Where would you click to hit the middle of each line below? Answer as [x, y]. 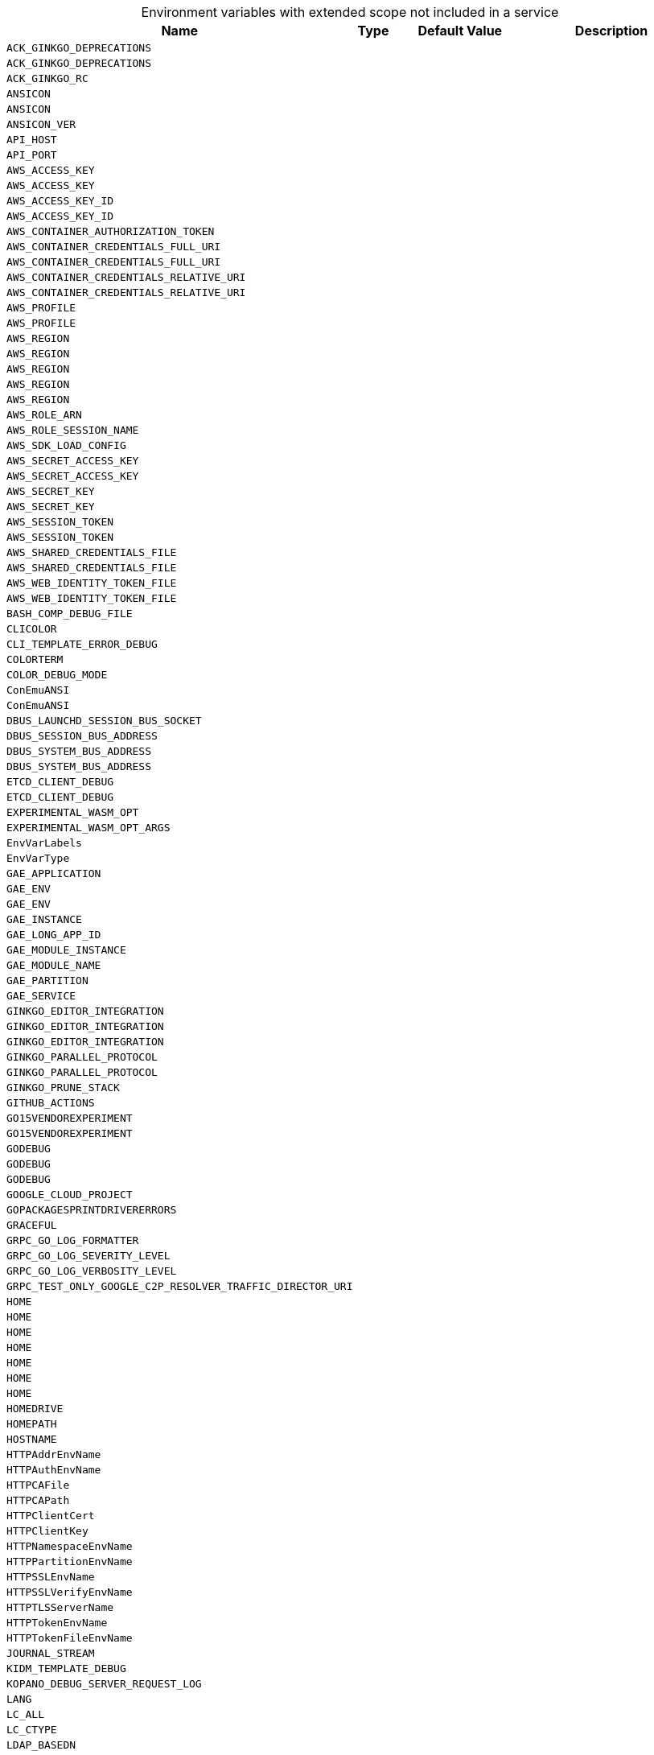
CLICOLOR [32, 629]
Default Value [460, 31]
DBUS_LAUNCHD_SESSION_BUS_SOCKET [104, 721]
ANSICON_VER [41, 124]
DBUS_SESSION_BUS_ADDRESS [82, 736]
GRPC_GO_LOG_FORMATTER [73, 1240]
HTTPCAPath [38, 1500]
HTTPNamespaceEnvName [70, 1546]
